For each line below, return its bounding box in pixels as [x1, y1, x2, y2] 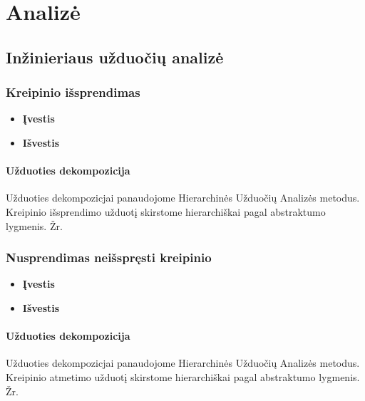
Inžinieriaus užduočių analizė [6, 46, 224, 68]
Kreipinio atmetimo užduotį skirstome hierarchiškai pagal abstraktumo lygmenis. [6, 369, 360, 384]
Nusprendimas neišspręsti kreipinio [6, 249, 212, 266]
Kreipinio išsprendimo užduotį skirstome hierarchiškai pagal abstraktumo [6, 204, 326, 219]
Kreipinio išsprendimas [6, 83, 140, 101]
